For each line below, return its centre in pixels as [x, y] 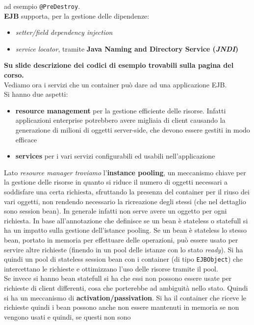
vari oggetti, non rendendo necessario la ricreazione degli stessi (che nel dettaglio [125, 201]
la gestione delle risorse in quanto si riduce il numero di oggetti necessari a [116, 182]
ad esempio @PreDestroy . [42, 6]
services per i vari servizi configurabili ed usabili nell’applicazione [115, 156]
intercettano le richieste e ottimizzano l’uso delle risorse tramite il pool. [111, 268]
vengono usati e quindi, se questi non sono [67, 316]
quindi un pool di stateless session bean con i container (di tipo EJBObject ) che [123, 259]
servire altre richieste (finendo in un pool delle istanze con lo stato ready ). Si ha [124, 249]
